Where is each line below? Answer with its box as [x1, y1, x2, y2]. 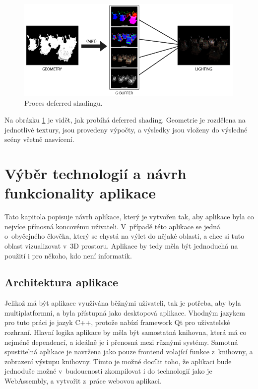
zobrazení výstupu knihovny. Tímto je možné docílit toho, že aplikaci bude [4, 356, 232, 366]
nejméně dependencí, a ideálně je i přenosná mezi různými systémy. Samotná [4, 336, 238, 347]
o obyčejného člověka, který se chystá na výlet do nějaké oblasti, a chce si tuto [4, 231, 245, 241]
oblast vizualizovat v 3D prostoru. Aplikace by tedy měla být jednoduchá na [4, 240, 238, 251]
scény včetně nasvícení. [4, 134, 74, 144]
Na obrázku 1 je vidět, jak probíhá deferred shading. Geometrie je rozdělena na [4, 115, 246, 125]
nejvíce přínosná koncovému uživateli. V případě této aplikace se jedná [4, 221, 221, 231]
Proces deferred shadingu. [24, 98, 103, 108]
